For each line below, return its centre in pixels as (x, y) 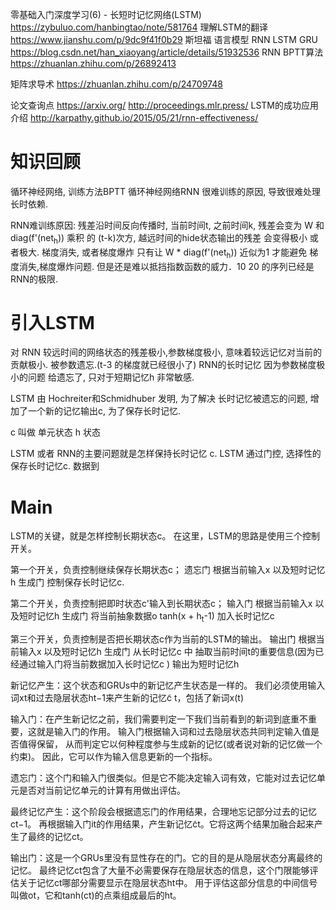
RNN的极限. (34, 279)
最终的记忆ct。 (58, 837)
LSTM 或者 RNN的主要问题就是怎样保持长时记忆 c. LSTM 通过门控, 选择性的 (166, 454)
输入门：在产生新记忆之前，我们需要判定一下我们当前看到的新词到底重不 (159, 719)
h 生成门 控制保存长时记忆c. (67, 582)
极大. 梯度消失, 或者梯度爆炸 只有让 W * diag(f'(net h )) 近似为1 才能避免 (163, 253)
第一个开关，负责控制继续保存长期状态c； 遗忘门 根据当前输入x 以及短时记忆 (168, 570)
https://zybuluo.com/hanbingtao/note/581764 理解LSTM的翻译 (139, 27)
